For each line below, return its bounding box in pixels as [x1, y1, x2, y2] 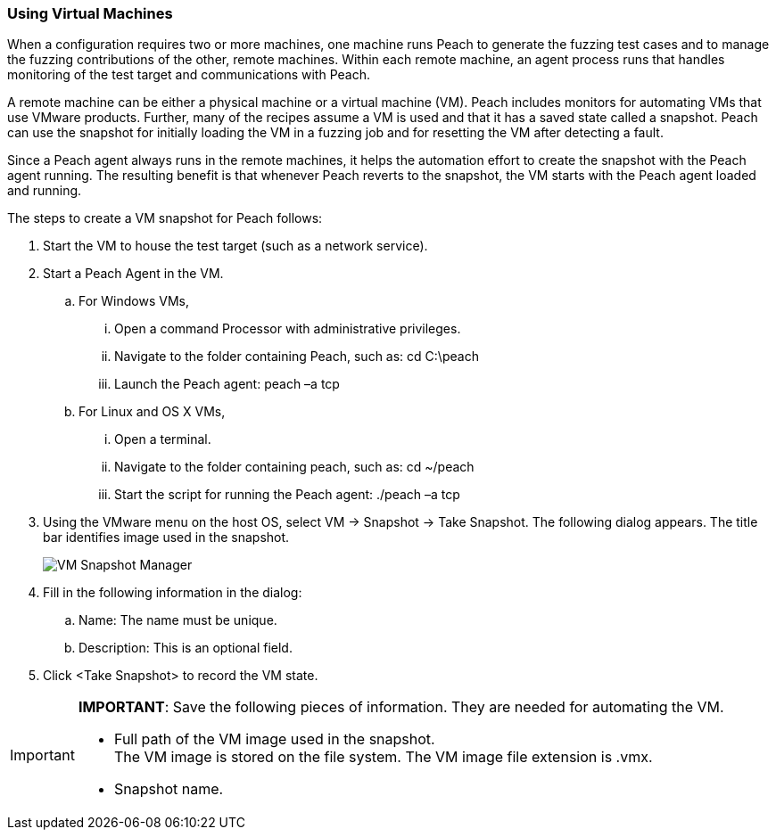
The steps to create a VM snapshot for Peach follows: [7, 210, 323, 226]
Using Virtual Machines [7, 4, 173, 22]
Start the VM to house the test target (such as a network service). [43, 238, 428, 254]
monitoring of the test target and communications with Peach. [7, 67, 370, 83]
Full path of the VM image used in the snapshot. [113, 730, 435, 749]
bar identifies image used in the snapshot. [43, 529, 290, 546]
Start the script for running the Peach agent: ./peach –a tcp [114, 487, 460, 503]
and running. [7, 183, 82, 199]
